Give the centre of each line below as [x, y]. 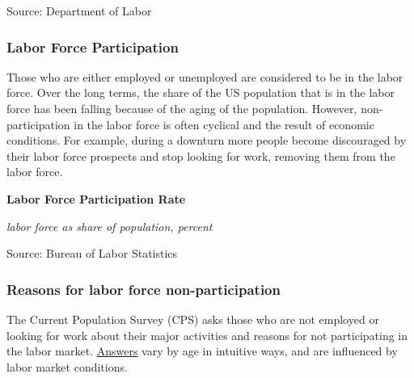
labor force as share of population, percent [110, 226]
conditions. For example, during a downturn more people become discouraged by [207, 140]
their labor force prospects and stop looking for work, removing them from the [201, 155]
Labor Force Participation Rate [96, 198]
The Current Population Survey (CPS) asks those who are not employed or [193, 319]
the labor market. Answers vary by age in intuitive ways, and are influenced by [202, 351]
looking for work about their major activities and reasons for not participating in [207, 335]
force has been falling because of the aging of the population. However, [182, 108]
